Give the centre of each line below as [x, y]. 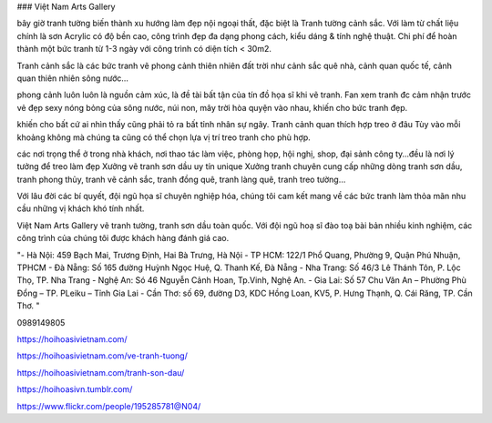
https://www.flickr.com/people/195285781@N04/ [109, 406]
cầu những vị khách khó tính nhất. [81, 208]
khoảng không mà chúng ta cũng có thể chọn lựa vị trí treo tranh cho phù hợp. [164, 137]
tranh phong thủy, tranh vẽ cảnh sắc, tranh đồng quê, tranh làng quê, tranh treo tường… [181, 179]
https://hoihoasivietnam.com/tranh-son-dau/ [101, 372]
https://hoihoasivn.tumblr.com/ [75, 389]
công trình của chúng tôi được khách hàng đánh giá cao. [123, 238]
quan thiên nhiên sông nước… [73, 78]
